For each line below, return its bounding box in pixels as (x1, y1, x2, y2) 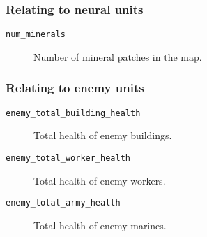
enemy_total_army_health (6, 198, 121, 208)
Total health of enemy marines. (33, 217, 167, 232)
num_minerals (6, 29, 66, 40)
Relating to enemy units (6, 79, 144, 96)
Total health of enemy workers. (33, 173, 166, 187)
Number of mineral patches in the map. (33, 49, 202, 64)
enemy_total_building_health (6, 108, 141, 118)
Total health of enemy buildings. (33, 128, 172, 143)
